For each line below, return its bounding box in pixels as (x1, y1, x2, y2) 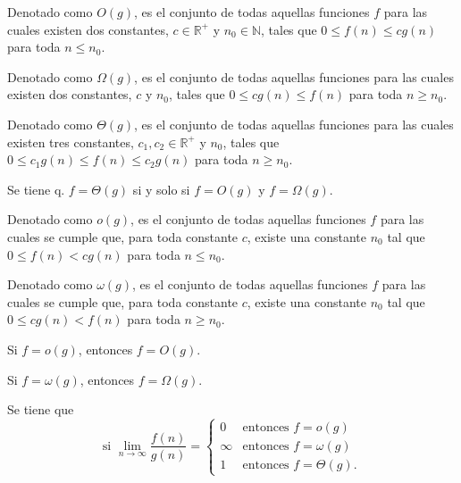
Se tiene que (7, 400, 74, 419)
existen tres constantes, (7, 132, 134, 151)
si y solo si (132, 179, 190, 198)
